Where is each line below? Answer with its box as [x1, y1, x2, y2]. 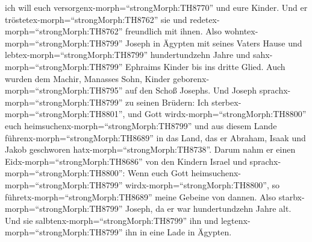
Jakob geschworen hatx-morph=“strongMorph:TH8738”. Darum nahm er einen [5, 143, 296, 156]
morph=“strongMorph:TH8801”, [5, 107, 125, 120]
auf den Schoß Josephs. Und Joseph [125, 84, 257, 97]
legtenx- [220, 214, 251, 226]
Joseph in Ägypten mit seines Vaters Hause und [125, 36, 302, 49]
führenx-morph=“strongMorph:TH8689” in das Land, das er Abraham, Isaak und [5, 131, 306, 144]
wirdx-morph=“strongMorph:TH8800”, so [125, 178, 279, 191]
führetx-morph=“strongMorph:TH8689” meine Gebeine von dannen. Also [5, 190, 276, 203]
